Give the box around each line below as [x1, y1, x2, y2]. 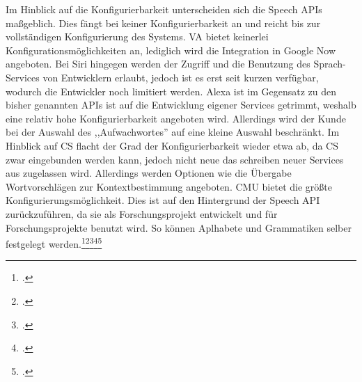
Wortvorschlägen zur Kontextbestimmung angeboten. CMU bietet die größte [6, 179, 332, 193]
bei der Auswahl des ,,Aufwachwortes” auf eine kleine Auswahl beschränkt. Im [6, 125, 340, 139]
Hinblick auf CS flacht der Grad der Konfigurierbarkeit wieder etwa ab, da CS [6, 138, 338, 152]
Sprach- [313, 56, 346, 71]
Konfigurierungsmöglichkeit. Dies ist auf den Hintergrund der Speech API [6, 193, 320, 207]
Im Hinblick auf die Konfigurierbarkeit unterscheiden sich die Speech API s [6, 2, 322, 16]
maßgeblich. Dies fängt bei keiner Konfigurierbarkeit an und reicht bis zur [6, 15, 321, 30]
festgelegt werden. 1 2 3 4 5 [6, 234, 102, 250]
